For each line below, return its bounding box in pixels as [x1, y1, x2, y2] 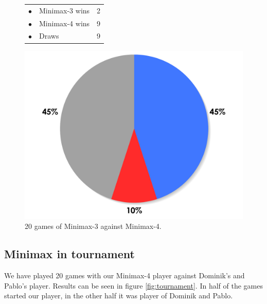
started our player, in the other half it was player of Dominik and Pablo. [4, 290, 233, 301]
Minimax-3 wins [39, 5, 90, 15]
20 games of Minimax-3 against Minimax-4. [25, 221, 162, 231]
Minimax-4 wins [39, 17, 90, 28]
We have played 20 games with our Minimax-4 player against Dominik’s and [4, 270, 245, 281]
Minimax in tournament [4, 246, 135, 262]
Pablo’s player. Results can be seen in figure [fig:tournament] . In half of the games [4, 280, 263, 291]
